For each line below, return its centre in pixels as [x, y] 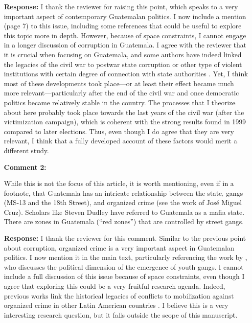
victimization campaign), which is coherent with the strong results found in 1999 [125, 122]
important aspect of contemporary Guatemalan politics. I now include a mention [125, 16]
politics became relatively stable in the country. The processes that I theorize [120, 102]
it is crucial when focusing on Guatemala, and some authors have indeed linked [123, 54]
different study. [26, 150]
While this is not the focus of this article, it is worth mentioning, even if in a [119, 183]
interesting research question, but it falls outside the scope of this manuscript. [121, 314]
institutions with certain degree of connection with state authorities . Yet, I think [126, 74]
